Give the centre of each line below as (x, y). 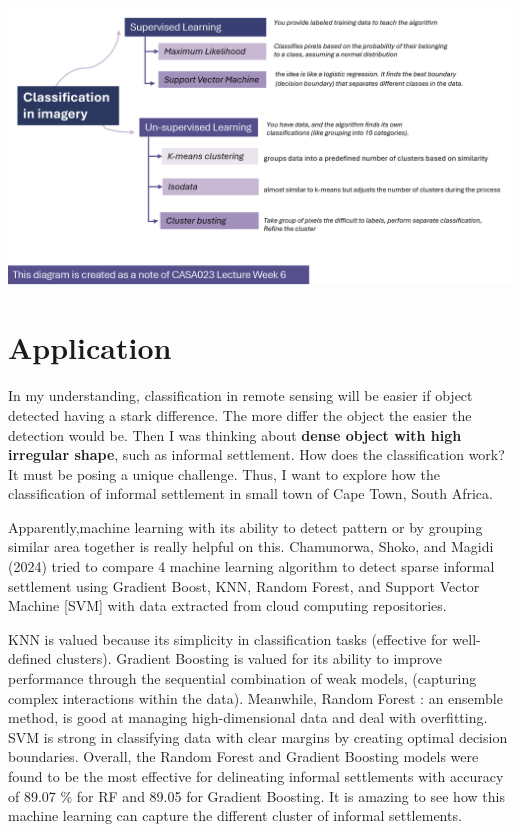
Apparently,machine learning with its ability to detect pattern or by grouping (245, 526)
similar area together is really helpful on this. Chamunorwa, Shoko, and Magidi (251, 546)
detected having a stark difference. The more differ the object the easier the (240, 414)
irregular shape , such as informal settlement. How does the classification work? (256, 454)
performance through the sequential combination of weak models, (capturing (242, 678)
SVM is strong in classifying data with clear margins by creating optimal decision (258, 736)
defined (30, 658)
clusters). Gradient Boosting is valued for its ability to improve (249, 658)
